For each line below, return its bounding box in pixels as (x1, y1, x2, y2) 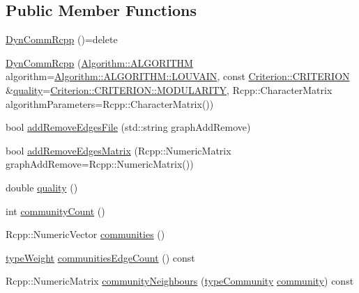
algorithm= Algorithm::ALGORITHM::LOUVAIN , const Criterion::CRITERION (6, 69, 350, 84)
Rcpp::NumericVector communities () (6, 227, 165, 241)
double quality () (6, 180, 78, 194)
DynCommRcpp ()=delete (6, 32, 118, 47)
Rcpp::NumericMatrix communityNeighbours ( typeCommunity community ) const (6, 274, 354, 288)
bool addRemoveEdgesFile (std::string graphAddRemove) (6, 120, 251, 134)
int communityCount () (6, 203, 105, 218)
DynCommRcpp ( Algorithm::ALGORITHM (6, 55, 193, 70)
